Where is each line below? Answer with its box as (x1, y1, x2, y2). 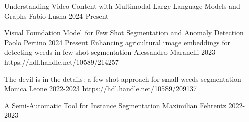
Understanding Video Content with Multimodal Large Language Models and (4, 1, 240, 11)
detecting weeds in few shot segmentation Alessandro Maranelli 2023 (4, 47, 216, 57)
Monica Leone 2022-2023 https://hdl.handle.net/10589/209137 (4, 83, 197, 94)
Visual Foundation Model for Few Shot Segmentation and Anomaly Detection (4, 27, 244, 38)
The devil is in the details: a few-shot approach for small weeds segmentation (4, 73, 241, 84)
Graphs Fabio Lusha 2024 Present (4, 10, 109, 21)
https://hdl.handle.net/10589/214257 (4, 56, 119, 67)
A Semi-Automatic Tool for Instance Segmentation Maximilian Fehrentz (4, 100, 226, 110)
